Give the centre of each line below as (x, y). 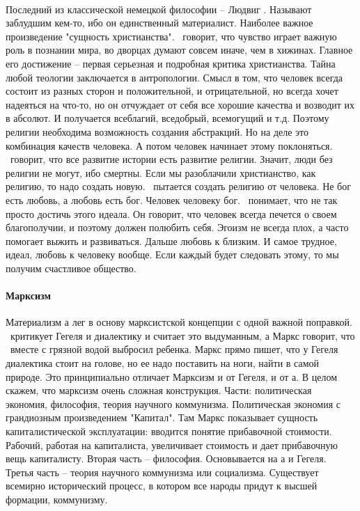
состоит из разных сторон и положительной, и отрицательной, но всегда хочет (172, 91)
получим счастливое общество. (71, 268)
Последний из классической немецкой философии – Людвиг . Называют (159, 9)
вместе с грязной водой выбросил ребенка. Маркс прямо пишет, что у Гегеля (174, 349)
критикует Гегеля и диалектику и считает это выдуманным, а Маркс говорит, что (182, 335)
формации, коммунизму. (57, 499)
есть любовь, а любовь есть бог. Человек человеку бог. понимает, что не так (172, 199)
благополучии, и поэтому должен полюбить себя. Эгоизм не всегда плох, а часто (177, 227)
